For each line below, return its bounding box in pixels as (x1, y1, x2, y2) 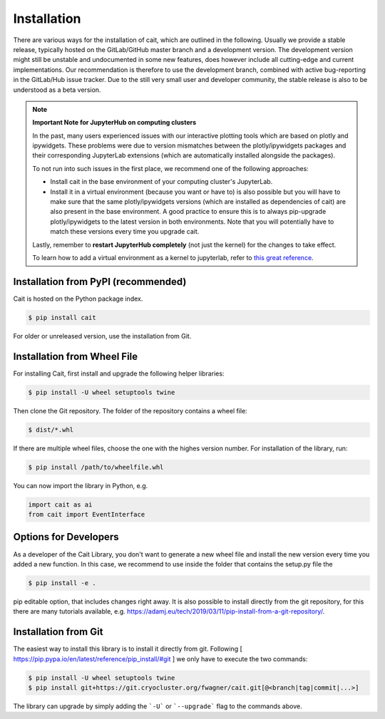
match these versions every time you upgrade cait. (50, 227, 200, 236)
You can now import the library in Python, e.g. (13, 481, 148, 490)
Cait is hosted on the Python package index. (13, 294, 143, 303)
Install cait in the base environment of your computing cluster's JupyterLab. (50, 177, 273, 186)
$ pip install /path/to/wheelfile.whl (28, 463, 164, 471)
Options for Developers (13, 531, 119, 543)
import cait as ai (28, 500, 93, 509)
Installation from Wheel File (13, 350, 138, 363)
